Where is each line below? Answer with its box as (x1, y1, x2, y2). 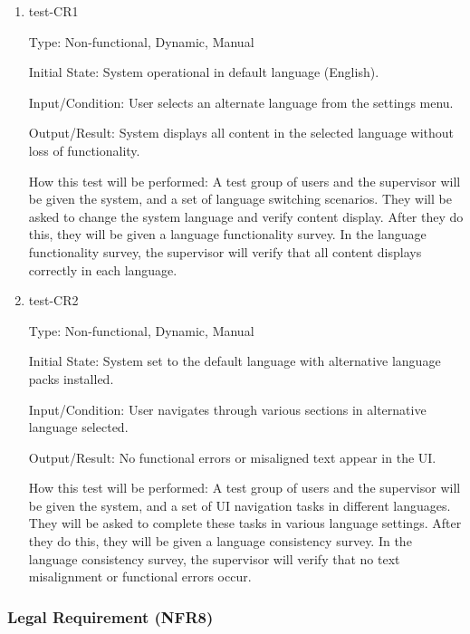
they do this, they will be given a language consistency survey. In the (28, 532, 412, 551)
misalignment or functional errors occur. (28, 567, 252, 586)
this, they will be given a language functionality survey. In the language (28, 225, 427, 244)
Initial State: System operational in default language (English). (28, 62, 379, 82)
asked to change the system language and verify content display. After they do (28, 207, 464, 226)
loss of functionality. (28, 140, 140, 159)
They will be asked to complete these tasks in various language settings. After (28, 514, 462, 533)
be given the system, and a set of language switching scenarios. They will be (28, 189, 452, 208)
